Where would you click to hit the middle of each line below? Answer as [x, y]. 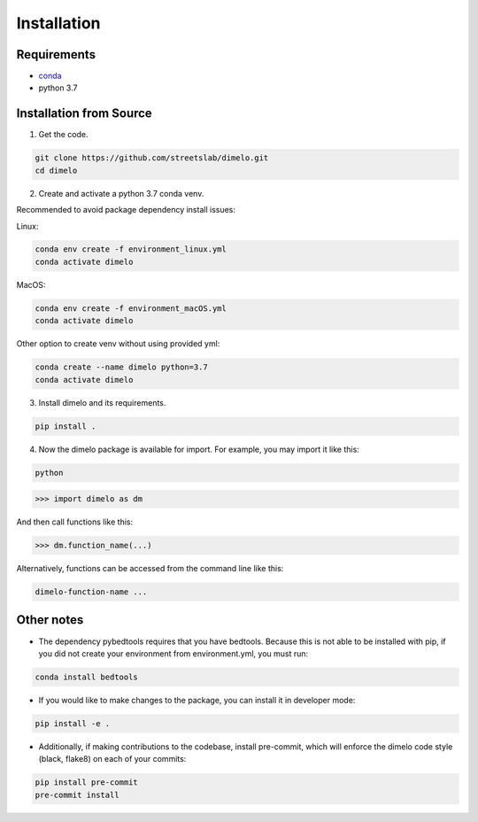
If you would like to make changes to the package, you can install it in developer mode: [197, 700]
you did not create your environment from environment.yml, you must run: [173, 653]
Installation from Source [84, 114]
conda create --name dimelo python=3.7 [121, 367]
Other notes [50, 620]
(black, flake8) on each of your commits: [112, 759]
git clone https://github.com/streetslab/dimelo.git [152, 158]
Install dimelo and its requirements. [102, 402]
